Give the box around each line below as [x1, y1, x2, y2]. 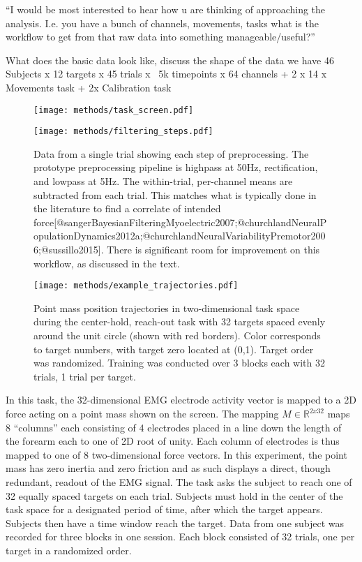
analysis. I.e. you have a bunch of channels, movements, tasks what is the [6, 15, 319, 30]
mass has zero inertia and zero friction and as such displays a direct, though [6, 461, 331, 475]
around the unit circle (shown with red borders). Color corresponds [33, 328, 321, 343]
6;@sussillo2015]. [33, 242, 104, 257]
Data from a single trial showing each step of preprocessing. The [33, 146, 309, 161]
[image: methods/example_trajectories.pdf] [33, 281, 239, 291]
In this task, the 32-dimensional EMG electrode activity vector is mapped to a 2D [6, 392, 356, 407]
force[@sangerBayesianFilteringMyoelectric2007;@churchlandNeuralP [33, 214, 327, 229]
